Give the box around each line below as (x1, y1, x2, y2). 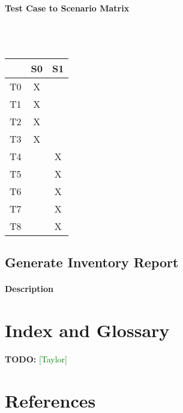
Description (5, 282, 54, 295)
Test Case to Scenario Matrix (5, 1, 130, 14)
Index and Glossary (5, 318, 170, 343)
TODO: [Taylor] (5, 353, 68, 365)
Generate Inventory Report (5, 253, 179, 272)
